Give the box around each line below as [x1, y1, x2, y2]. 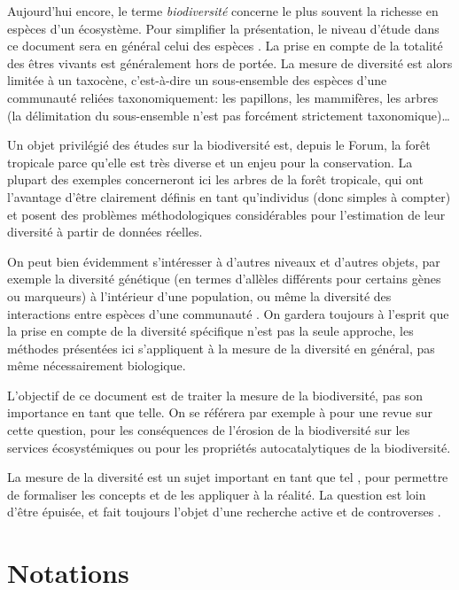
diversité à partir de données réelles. [7, 222, 203, 241]
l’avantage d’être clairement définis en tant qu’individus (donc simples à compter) [7, 187, 451, 206]
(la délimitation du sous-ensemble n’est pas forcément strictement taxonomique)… [7, 105, 450, 124]
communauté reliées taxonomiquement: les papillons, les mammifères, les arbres [7, 88, 439, 106]
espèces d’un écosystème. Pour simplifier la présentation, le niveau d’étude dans [7, 19, 440, 37]
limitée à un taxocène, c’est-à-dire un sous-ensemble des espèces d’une [7, 71, 387, 89]
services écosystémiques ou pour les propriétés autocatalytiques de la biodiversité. [7, 438, 451, 456]
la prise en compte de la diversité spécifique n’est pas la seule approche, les [7, 322, 414, 340]
